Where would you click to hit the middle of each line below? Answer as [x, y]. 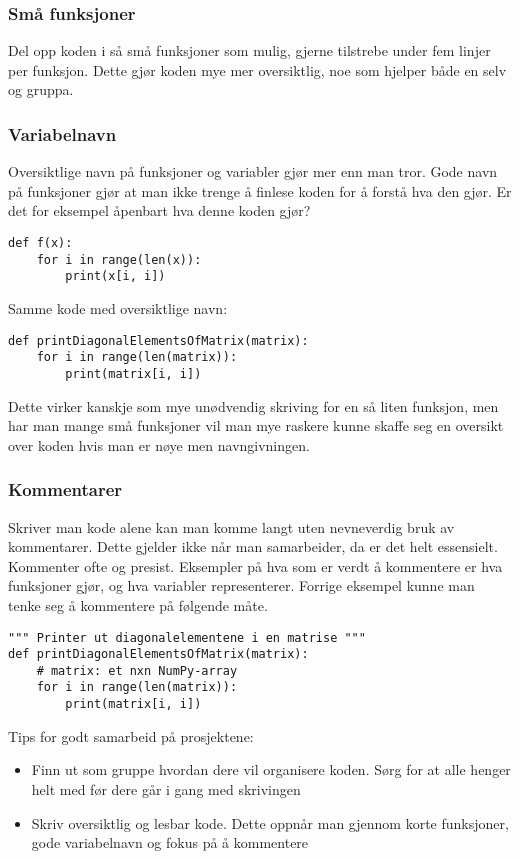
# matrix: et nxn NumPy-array [137, 670]
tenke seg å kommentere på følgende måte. [138, 604]
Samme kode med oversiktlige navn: [118, 307]
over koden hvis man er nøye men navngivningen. [159, 444]
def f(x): [40, 243]
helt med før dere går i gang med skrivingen [166, 788]
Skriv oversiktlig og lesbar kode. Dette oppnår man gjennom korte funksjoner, [270, 822]
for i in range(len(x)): [119, 259]
